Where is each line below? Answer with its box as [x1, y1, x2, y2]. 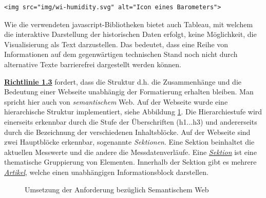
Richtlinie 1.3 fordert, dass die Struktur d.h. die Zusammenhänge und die [4, 76, 241, 87]
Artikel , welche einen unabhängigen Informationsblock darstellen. [4, 166, 208, 177]
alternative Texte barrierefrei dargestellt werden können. [4, 58, 181, 69]
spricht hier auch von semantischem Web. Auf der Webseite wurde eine [4, 96, 228, 107]
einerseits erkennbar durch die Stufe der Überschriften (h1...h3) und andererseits [4, 116, 257, 127]
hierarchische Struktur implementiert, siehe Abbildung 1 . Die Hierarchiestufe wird [4, 106, 262, 117]
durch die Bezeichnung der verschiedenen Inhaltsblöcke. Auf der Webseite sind [4, 126, 251, 137]
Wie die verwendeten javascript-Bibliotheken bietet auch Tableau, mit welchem [4, 18, 253, 29]
